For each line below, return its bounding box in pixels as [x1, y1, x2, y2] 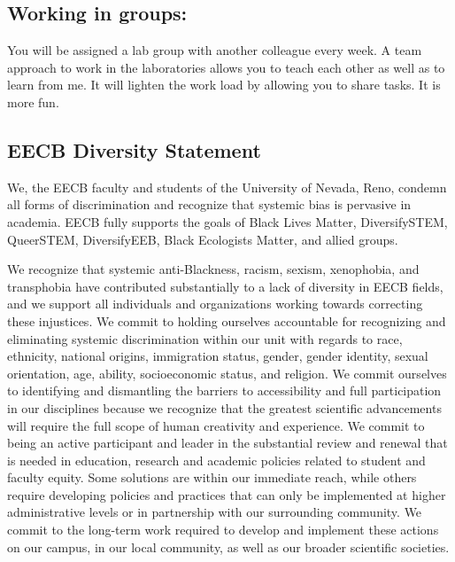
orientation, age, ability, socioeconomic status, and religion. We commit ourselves [7, 363, 447, 382]
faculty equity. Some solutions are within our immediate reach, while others [7, 468, 417, 487]
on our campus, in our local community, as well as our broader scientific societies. [7, 537, 450, 556]
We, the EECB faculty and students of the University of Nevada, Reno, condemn [7, 177, 447, 196]
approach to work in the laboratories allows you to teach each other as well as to [7, 58, 445, 76]
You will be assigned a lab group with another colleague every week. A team [7, 41, 422, 59]
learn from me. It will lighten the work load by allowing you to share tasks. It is [7, 75, 441, 94]
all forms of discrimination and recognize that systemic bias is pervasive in [7, 195, 412, 214]
